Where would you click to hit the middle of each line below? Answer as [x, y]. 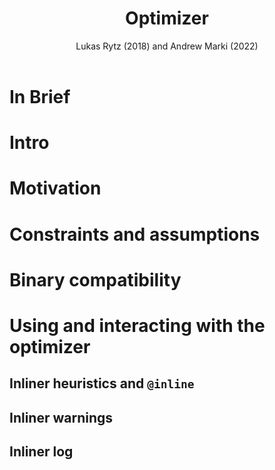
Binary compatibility [95, 279]
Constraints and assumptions [135, 234]
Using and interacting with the [137, 325]
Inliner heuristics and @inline [102, 383]
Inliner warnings [61, 417]
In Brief [40, 96]
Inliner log [41, 452]
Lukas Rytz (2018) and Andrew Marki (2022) [167, 46]
